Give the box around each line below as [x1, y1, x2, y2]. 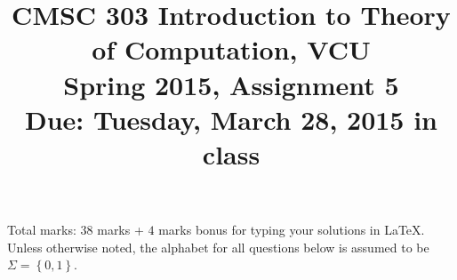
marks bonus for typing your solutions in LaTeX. [158, 220, 425, 239]
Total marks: [7, 220, 76, 239]
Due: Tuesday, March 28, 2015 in [24, 100, 438, 137]
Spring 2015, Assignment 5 [63, 66, 399, 102]
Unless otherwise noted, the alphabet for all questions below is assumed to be [7, 237, 429, 256]
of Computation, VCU [92, 31, 371, 68]
